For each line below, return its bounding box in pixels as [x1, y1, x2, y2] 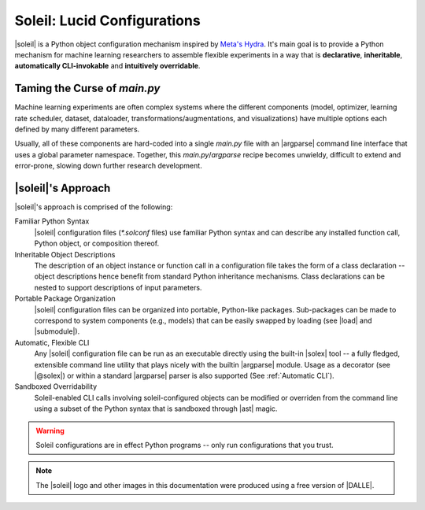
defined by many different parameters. [14, 124, 140, 134]
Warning [35, 426, 65, 435]
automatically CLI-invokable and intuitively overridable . [14, 61, 201, 71]
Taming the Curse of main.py [14, 82, 161, 95]
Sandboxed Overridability [14, 382, 98, 391]
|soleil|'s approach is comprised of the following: [14, 202, 173, 212]
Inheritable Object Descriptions [14, 249, 116, 259]
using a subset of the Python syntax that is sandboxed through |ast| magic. [34, 404, 278, 413]
